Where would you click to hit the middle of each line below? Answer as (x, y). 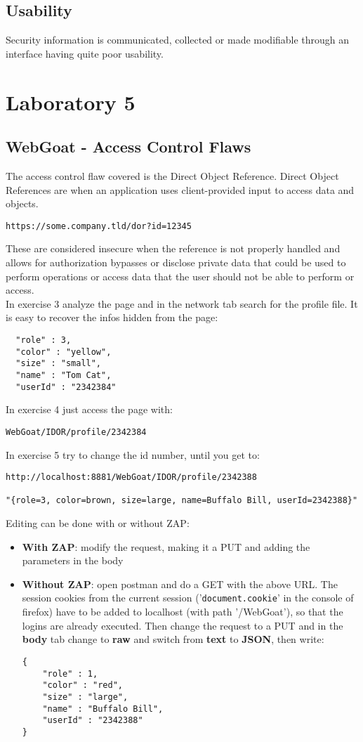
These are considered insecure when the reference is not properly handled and (173, 248)
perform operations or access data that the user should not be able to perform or (180, 276)
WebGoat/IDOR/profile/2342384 (76, 432)
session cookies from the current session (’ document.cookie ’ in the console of (188, 598)
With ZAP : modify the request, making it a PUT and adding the (166, 546)
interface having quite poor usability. (85, 53)
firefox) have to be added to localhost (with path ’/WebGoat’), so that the (183, 612)
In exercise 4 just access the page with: (89, 409)
